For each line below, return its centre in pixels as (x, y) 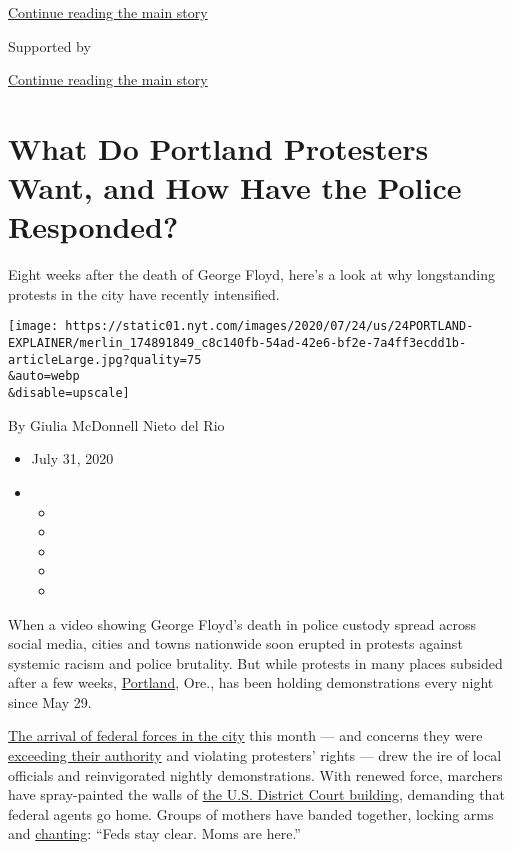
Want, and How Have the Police (235, 187)
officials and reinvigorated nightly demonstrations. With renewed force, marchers (255, 774)
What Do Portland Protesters (218, 147)
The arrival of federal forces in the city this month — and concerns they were (245, 735)
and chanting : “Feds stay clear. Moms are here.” (154, 833)
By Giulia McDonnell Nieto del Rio (116, 424)
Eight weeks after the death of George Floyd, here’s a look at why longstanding (251, 274)
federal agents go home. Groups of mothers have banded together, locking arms (251, 813)
